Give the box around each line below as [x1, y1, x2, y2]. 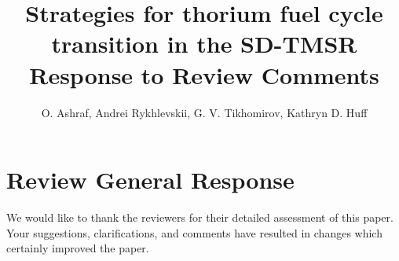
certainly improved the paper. [6, 240, 149, 256]
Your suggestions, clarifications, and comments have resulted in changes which [6, 224, 383, 241]
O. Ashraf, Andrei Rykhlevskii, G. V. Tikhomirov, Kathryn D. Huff [41, 104, 368, 120]
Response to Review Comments [29, 58, 379, 90]
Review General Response [6, 164, 295, 196]
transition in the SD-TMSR [51, 28, 357, 60]
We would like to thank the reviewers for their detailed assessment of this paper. [6, 209, 394, 226]
